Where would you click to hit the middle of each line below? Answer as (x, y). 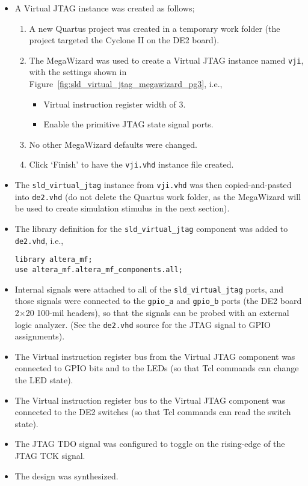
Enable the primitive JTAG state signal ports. (128, 124)
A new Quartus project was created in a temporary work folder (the (155, 28)
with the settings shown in (78, 72)
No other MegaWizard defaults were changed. (113, 144)
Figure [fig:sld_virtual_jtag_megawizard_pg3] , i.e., (126, 84)
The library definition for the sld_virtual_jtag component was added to (151, 228)
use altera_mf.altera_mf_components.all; (99, 269)
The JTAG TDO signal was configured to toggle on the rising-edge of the (150, 444)
